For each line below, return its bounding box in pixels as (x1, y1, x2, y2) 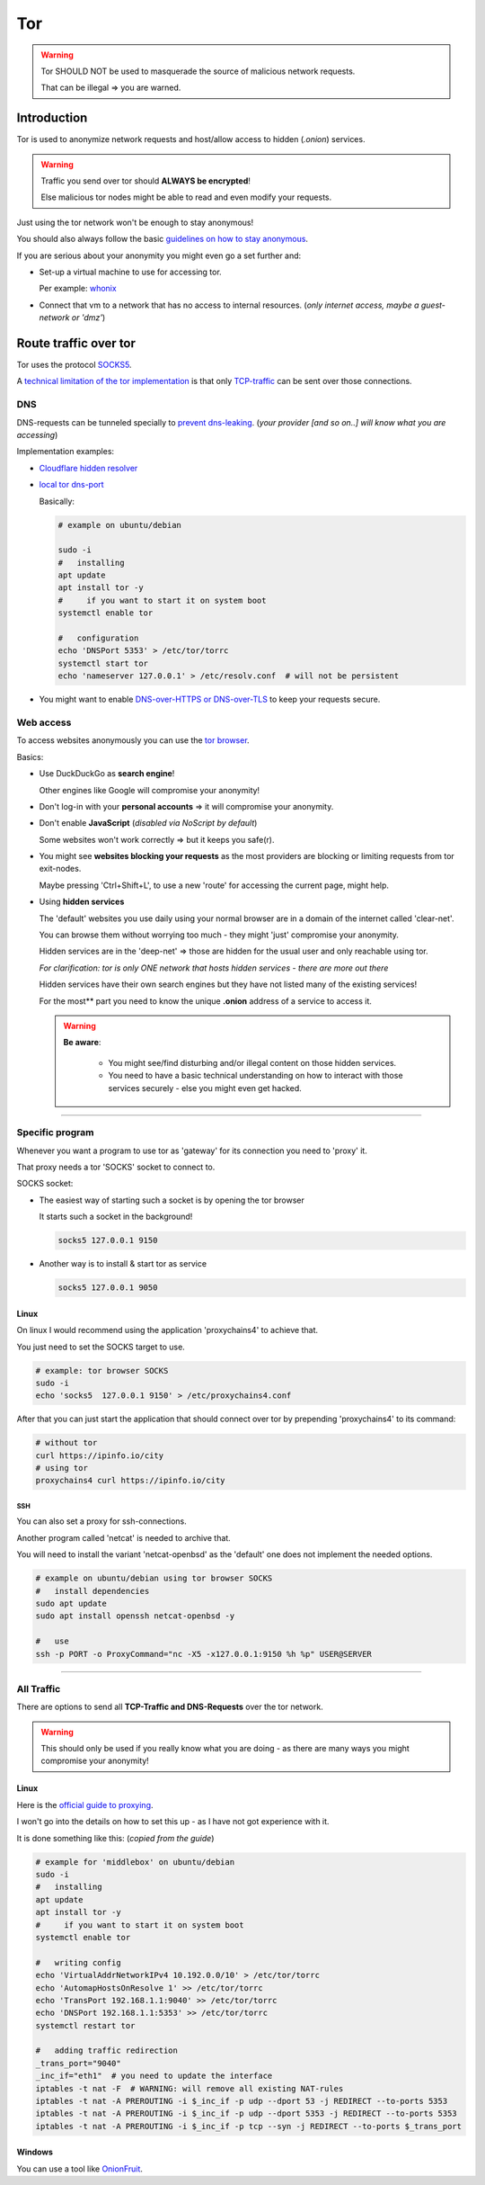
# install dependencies (35, 1586, 150, 1596)
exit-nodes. (39, 864, 82, 874)
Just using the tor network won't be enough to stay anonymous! (16, 217, 254, 228)
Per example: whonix (39, 283, 117, 294)
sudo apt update (35, 1598, 108, 1608)
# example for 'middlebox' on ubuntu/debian (35, 1857, 235, 1867)
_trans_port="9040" (35, 2058, 121, 2068)
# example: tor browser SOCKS (35, 1366, 169, 1375)
